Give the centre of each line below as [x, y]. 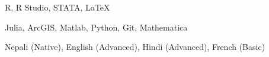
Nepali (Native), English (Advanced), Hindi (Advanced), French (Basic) [135, 47]
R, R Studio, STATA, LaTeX [57, 7]
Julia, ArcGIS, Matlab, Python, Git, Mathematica [96, 27]
